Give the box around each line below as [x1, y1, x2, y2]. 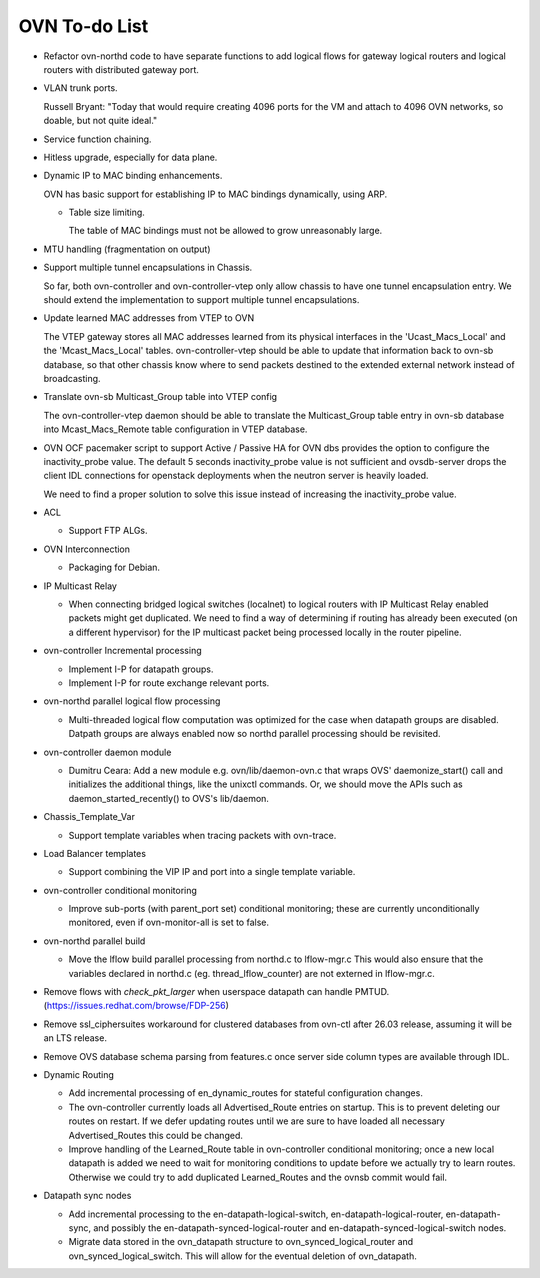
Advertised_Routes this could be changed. [68, 1129, 244, 1141]
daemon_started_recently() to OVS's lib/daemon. [68, 792, 270, 804]
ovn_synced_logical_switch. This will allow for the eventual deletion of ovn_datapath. [68, 1250, 417, 1262]
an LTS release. [43, 1032, 107, 1044]
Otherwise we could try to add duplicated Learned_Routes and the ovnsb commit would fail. [68, 1171, 448, 1183]
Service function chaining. [43, 133, 152, 145]
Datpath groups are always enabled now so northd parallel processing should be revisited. [68, 728, 441, 740]
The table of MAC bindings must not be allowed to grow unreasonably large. [68, 225, 383, 237]
